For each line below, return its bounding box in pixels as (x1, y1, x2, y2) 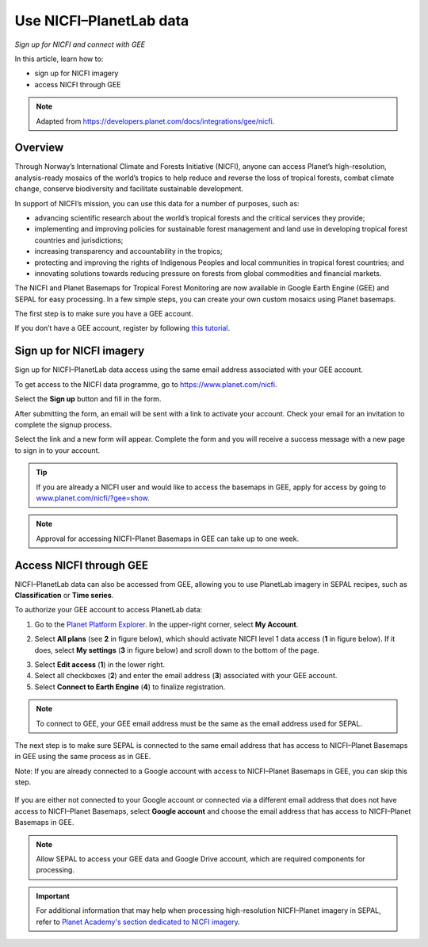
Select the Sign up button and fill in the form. (14, 394, 162, 404)
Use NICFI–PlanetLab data (14, 12, 189, 29)
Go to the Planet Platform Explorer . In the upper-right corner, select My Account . (34, 619, 299, 629)
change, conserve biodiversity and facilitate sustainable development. (14, 184, 244, 194)
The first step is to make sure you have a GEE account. (14, 309, 193, 319)
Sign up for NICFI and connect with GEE (14, 40, 146, 49)
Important (36, 891, 71, 900)
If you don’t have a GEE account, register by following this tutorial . (14, 324, 230, 333)
